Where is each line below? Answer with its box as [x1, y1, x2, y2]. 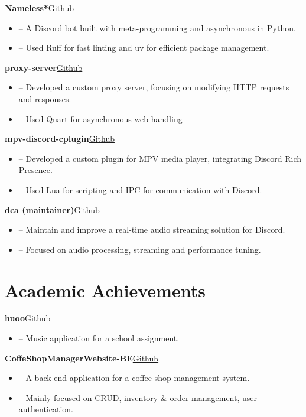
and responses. [18, 92, 71, 105]
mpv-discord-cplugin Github [5, 132, 115, 145]
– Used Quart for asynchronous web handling [18, 112, 183, 125]
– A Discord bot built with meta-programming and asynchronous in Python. [18, 21, 296, 34]
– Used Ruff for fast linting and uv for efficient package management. [18, 41, 269, 54]
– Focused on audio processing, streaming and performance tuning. [18, 243, 261, 255]
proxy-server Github [5, 61, 83, 73]
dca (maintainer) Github [5, 203, 100, 216]
